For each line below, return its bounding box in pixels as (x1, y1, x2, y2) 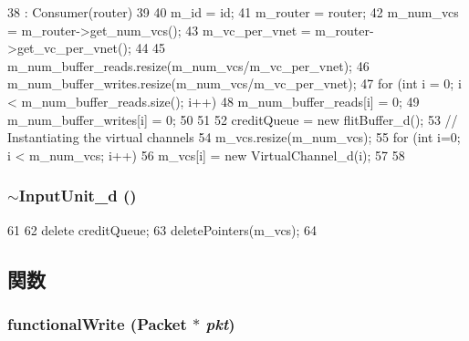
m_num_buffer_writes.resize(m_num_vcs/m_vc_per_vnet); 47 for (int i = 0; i (7, 74, 462, 93)
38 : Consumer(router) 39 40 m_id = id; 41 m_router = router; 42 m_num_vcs (7, 3, 459, 21)
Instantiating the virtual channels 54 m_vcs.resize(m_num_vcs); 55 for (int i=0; (7, 128, 461, 147)
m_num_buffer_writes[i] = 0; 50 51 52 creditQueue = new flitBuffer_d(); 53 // (7, 109, 458, 129)
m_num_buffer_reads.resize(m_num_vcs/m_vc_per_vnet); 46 (7, 56, 370, 75)
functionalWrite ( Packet (7, 312, 187, 335)
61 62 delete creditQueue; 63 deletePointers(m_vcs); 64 (7, 220, 318, 239)
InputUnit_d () (18, 184, 137, 207)
